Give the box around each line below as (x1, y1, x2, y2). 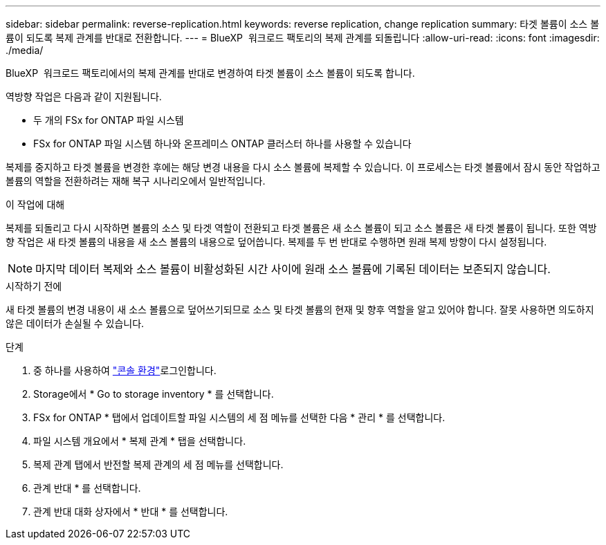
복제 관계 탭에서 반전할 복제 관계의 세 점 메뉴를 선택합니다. (33, 459, 284, 470)
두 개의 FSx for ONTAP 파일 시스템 (33, 114, 184, 126)
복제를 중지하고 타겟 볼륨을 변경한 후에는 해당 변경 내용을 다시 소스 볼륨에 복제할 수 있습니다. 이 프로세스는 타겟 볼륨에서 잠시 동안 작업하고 (6, 161, 600, 173)
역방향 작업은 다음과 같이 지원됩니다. (6, 91, 162, 102)
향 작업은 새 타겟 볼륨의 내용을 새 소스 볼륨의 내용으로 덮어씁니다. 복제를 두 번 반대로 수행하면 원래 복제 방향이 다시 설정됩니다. (6, 236, 547, 248)
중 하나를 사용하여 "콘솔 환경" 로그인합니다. (33, 364, 217, 376)
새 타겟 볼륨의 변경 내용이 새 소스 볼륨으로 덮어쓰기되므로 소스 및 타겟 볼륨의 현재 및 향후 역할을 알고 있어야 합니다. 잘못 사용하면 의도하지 (6, 304, 594, 315)
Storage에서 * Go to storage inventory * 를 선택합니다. (33, 388, 274, 400)
